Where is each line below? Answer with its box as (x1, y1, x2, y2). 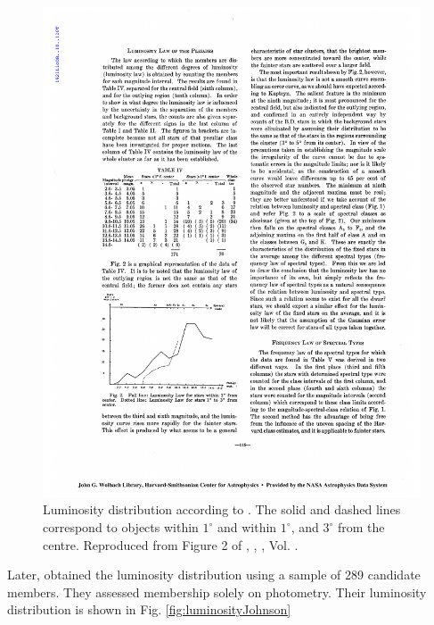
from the (337, 518, 385, 537)
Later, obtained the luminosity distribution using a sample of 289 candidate (7, 565, 421, 584)
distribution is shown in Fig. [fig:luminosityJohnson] (7, 600, 291, 619)
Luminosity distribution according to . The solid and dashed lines (43, 500, 401, 519)
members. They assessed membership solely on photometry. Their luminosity (7, 582, 427, 601)
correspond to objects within (43, 518, 199, 537)
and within (217, 518, 277, 537)
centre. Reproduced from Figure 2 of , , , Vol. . (43, 535, 299, 554)
